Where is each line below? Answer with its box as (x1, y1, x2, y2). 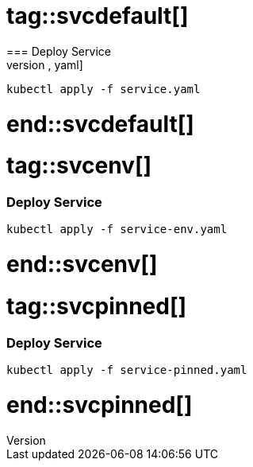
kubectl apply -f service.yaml (6, 82, 201, 95)
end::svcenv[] (6, 251, 158, 278)
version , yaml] (6, 57, 83, 72)
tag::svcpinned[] (6, 292, 187, 320)
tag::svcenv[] (6, 152, 152, 180)
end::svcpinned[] (6, 391, 193, 418)
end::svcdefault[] (6, 110, 194, 138)
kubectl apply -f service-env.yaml (6, 223, 228, 236)
